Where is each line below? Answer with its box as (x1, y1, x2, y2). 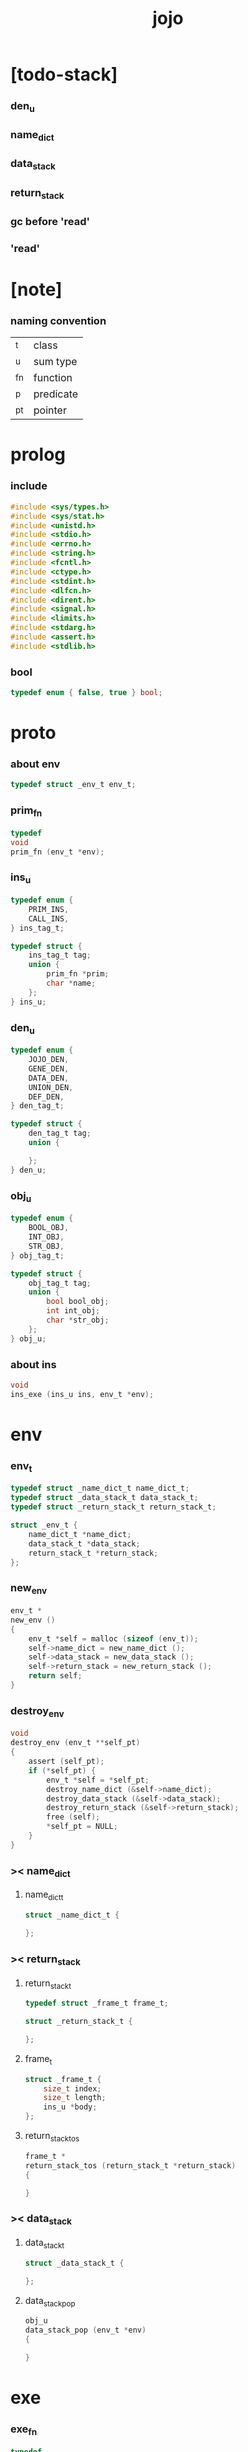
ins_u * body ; (43, 2102, 98, 2112)
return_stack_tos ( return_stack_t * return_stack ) (24, 2160, 237, 2171)
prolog (10, 443, 66, 466)
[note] (10, 278, 63, 301)
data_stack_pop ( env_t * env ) (24, 2325, 147, 2336)
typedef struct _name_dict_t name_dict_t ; (10, 1483, 190, 1494)
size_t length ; (43, 2093, 107, 2103)
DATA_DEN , (28, 1073, 70, 1083)
